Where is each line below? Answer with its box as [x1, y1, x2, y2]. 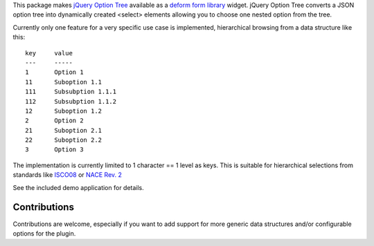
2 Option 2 [25, 117, 84, 124]
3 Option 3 [25, 146, 84, 153]
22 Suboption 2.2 [25, 136, 103, 144]
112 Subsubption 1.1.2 [25, 97, 117, 105]
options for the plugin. [12, 229, 76, 238]
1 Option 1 [25, 68, 84, 76]
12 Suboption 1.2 [25, 107, 103, 115]
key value [25, 49, 73, 57]
